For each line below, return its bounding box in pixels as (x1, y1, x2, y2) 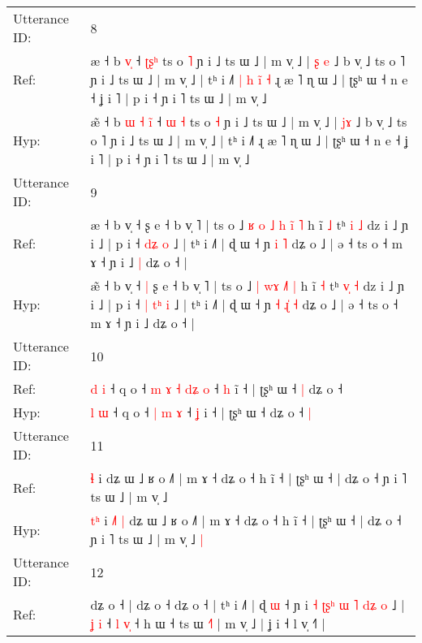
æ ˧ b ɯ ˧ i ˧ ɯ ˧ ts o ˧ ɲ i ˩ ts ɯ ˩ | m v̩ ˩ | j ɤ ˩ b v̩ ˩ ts (90, 112, 407, 131)
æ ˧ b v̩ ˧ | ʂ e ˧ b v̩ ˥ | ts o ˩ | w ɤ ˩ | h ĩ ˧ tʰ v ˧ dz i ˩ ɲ (90, 276, 404, 295)
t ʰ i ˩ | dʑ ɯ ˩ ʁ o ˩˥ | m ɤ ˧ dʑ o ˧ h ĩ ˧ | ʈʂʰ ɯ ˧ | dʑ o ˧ (90, 511, 402, 529)
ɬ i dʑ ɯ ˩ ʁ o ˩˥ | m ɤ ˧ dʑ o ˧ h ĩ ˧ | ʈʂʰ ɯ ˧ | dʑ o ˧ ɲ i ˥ (90, 468, 407, 487)
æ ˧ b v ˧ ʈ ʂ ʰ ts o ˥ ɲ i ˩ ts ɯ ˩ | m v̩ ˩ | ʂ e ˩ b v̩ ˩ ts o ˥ (90, 51, 406, 70)
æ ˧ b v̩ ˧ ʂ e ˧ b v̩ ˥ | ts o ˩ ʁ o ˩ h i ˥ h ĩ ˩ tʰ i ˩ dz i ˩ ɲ (90, 215, 409, 234)
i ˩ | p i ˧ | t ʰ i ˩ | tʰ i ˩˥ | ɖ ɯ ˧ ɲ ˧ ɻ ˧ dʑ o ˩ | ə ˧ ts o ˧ (90, 295, 398, 313)
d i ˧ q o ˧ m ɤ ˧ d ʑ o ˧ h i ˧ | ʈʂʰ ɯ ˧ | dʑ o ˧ (90, 379, 343, 398)
